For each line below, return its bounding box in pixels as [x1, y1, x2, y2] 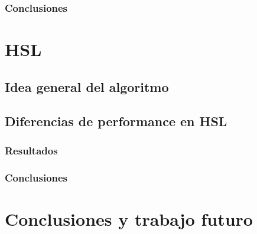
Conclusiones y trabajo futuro [5, 206, 253, 230]
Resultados [5, 143, 58, 157]
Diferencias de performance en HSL [5, 112, 227, 130]
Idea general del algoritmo [5, 77, 169, 95]
